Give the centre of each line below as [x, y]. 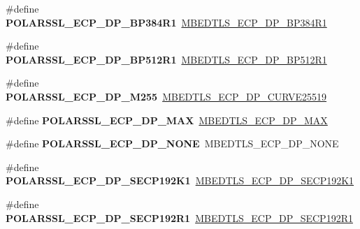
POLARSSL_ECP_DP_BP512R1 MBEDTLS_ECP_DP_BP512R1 [166, 59]
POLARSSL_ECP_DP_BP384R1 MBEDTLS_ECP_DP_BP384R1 [166, 22]
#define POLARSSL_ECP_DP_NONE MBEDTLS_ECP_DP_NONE [172, 143]
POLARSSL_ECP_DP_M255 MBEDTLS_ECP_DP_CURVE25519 [166, 96]
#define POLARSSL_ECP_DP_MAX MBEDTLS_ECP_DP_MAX [167, 120]
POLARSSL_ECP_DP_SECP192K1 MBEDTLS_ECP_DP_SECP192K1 [180, 180]
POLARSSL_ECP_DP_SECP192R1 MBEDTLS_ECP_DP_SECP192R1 [179, 217]
